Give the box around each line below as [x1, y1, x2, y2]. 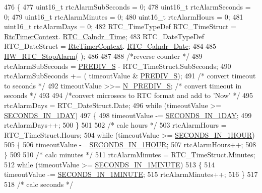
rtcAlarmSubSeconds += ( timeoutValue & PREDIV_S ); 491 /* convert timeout [4, 70, 256, 81]
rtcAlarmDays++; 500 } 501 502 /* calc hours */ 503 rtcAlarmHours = [4, 120, 227, 130]
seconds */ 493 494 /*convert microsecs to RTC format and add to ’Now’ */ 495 [4, 90, 253, 101]
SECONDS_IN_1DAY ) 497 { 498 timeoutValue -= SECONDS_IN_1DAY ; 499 [4, 110, 252, 120]
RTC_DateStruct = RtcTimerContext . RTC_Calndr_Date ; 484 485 [4, 41, 217, 51]
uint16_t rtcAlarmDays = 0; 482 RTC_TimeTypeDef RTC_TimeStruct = [4, 21, 237, 32]
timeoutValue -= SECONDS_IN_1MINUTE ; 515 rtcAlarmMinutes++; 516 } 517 [4, 169, 258, 179]
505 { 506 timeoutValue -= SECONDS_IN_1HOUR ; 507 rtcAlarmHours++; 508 [4, 139, 256, 150]
